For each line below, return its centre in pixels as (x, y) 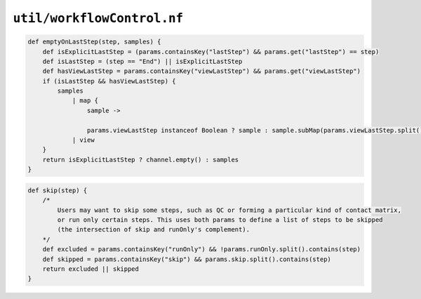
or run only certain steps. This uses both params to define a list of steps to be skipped (220, 220)
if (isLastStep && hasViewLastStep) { (109, 81)
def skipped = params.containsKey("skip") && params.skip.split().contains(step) (187, 259)
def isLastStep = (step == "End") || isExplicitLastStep (142, 61)
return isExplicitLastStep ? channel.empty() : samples (141, 159)
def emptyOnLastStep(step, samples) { (94, 42)
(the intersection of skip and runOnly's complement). (154, 230)
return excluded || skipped (91, 269)
